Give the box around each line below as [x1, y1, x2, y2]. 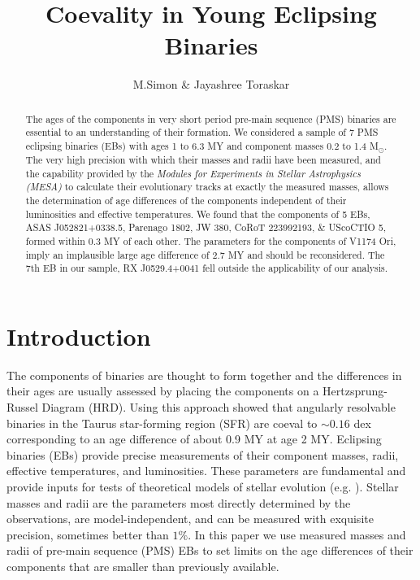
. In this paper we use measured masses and [188, 525, 406, 543]
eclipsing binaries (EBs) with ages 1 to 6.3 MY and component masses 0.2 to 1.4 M [25, 139, 379, 153]
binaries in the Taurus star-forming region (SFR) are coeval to [6, 414, 318, 431]
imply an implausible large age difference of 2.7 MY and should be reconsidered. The [25, 247, 385, 261]
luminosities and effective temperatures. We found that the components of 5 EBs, [25, 207, 370, 220]
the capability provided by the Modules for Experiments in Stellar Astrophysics [25, 166, 361, 180]
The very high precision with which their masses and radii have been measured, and [25, 152, 381, 166]
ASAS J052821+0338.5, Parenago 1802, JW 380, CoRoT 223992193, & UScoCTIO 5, [25, 220, 387, 234]
